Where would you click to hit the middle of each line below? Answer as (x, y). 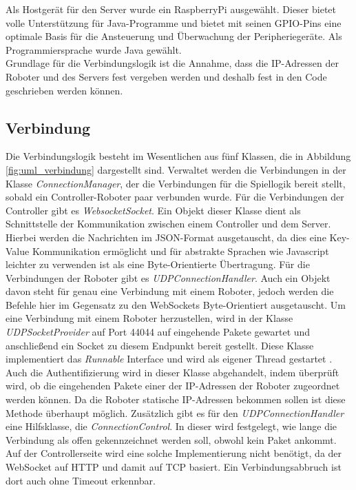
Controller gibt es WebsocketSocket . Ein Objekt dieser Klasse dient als (153, 210)
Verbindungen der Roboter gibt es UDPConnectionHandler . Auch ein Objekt (168, 277)
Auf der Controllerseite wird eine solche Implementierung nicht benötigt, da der (174, 453)
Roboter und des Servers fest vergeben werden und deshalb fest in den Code (166, 76)
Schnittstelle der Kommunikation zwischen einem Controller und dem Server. (168, 224)
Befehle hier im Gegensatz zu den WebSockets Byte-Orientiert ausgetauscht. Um (176, 304)
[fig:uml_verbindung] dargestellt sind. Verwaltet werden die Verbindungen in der (176, 169)
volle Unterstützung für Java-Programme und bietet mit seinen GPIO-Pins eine (174, 22)
